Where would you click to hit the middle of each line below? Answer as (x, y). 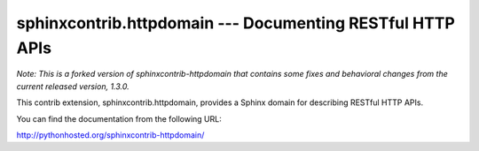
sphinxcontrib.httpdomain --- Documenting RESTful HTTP (236, 23)
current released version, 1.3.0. (73, 86)
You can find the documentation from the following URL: (119, 118)
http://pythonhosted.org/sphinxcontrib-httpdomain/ (110, 135)
